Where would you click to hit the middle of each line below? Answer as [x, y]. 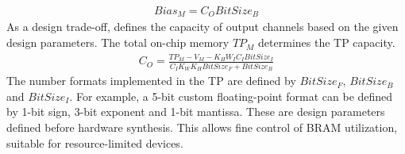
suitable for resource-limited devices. [95, 142]
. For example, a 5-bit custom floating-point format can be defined [231, 96]
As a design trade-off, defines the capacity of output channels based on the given [202, 27]
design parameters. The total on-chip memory [118, 42]
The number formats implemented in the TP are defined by [151, 81]
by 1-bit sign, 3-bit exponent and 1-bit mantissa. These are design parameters [196, 112]
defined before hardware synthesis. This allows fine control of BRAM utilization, [202, 127]
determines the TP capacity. [327, 42]
